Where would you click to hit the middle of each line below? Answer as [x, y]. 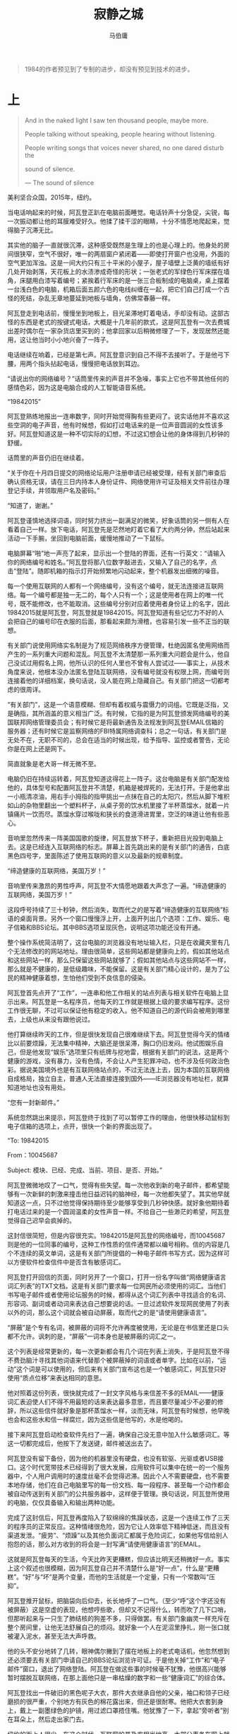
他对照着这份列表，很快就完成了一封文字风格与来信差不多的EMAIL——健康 [116, 1393]
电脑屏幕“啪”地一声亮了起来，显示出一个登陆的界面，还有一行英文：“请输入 [116, 553]
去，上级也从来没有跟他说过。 [50, 1019]
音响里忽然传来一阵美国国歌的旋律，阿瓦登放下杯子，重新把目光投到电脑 [112, 838]
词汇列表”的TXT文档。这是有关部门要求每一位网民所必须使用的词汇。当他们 [117, 1285]
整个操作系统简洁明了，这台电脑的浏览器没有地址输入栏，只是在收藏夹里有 [115, 942]
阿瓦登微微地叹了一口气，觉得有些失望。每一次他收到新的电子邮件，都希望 [115, 1185]
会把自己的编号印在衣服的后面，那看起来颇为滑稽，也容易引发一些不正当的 [115, 621]
